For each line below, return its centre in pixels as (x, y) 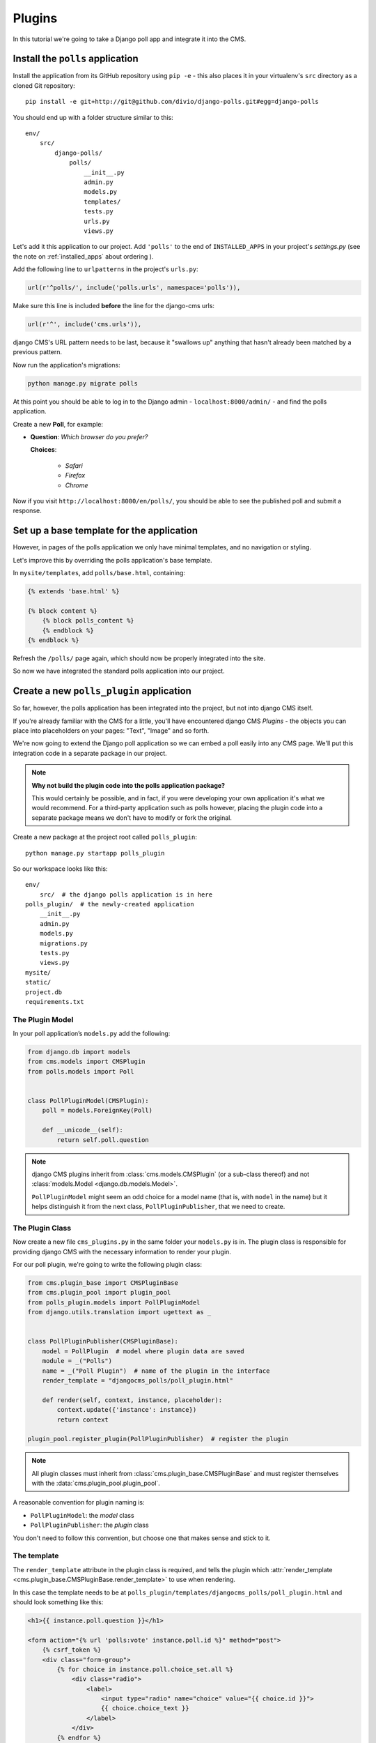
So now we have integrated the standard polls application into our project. (119, 671)
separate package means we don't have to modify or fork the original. (132, 817)
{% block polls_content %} (88, 621)
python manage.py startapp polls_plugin (95, 853)
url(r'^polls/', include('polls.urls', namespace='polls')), (134, 288)
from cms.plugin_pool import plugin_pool (99, 1293)
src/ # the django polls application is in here (126, 895)
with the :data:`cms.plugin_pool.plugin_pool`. (96, 1483)
